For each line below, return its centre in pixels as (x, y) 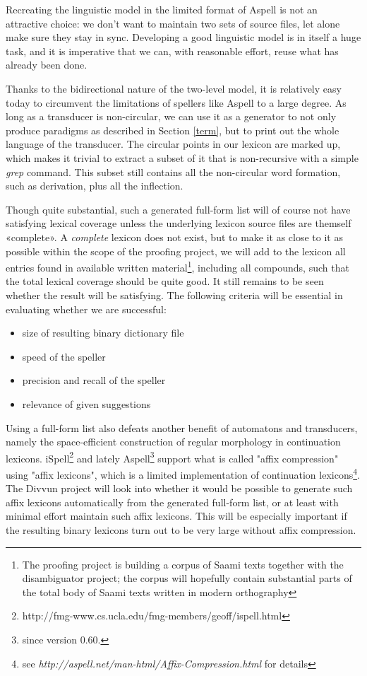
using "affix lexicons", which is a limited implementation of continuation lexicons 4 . (183, 473)
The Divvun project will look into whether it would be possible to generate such (179, 488)
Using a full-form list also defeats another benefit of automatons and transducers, (182, 427)
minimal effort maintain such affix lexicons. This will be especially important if (176, 516)
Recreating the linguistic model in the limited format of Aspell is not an (162, 9)
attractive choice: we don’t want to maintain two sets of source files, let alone (173, 23)
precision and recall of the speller (94, 380)
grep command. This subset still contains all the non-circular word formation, (173, 171)
